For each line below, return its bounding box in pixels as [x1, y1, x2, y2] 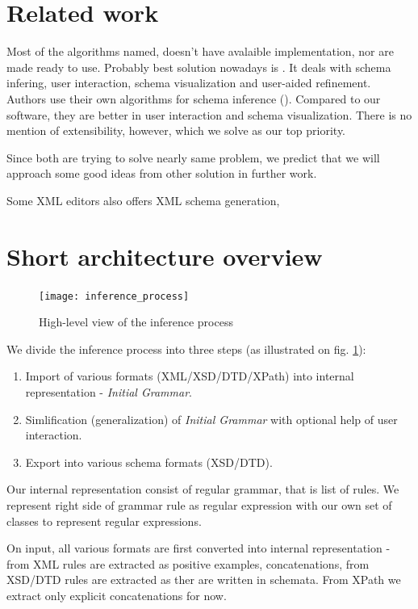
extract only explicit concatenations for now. [6, 586, 227, 603]
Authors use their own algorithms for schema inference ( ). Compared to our [6, 90, 381, 107]
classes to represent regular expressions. [6, 512, 202, 529]
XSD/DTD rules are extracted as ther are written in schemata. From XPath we [6, 571, 401, 588]
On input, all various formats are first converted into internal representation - [6, 540, 391, 556]
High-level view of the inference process [39, 313, 233, 330]
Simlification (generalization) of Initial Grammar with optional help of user [25, 410, 398, 427]
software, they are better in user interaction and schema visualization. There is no [6, 106, 412, 123]
